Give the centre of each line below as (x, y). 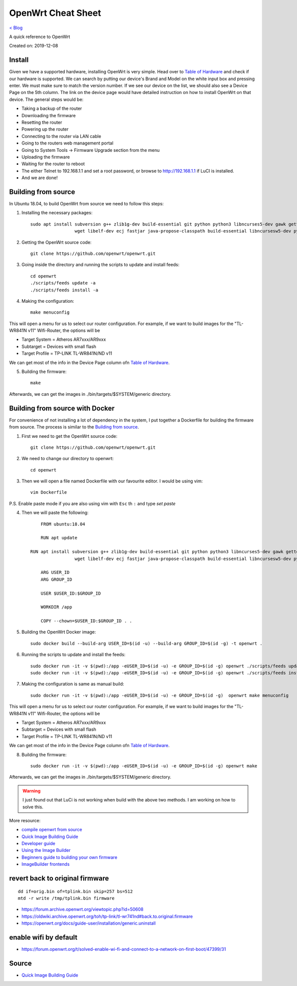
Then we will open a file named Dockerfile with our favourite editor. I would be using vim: (112, 481)
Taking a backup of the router (52, 108)
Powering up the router (45, 129)
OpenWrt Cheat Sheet (55, 13)
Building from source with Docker (62, 408)
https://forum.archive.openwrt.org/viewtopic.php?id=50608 (82, 909)
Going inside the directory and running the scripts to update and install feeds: (100, 265)
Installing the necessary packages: (57, 213)
